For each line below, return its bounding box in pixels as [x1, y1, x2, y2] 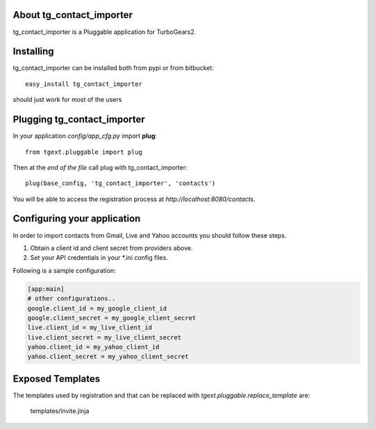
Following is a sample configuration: [12, 266, 116, 274]
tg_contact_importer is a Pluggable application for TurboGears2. [12, 28, 197, 36]
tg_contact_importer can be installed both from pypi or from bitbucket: [12, 64, 215, 72]
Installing [12, 46, 55, 58]
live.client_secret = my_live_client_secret [27, 333, 182, 341]
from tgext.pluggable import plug [25, 148, 142, 156]
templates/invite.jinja [30, 407, 90, 415]
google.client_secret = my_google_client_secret [27, 314, 197, 322]
